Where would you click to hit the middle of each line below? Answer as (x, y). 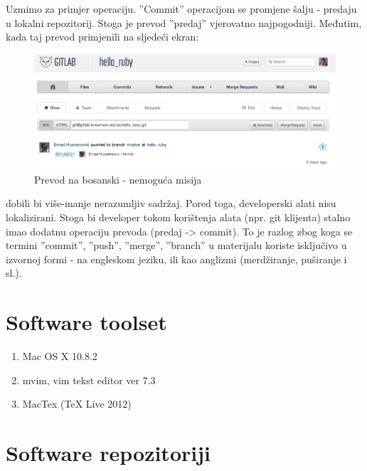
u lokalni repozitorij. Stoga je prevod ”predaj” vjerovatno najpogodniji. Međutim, (184, 22)
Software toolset (86, 322)
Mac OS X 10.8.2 (60, 356)
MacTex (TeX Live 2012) (77, 404)
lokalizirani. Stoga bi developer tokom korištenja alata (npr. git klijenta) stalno (178, 217)
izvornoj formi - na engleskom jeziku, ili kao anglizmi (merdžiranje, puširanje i (176, 259)
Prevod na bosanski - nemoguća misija (118, 179)
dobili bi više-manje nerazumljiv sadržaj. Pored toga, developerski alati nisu (171, 203)
